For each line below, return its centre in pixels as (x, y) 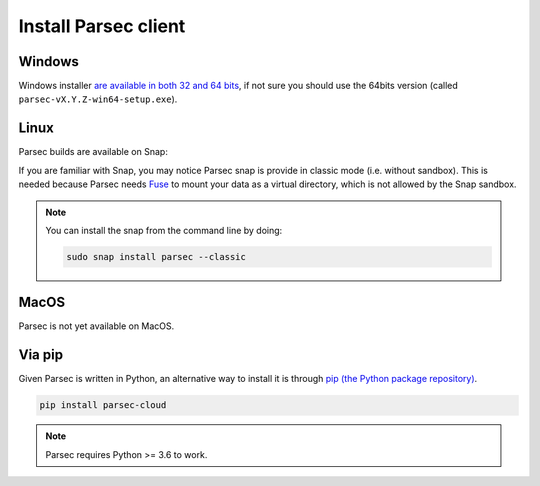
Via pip (41, 355)
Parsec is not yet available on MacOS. (96, 326)
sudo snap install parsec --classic (156, 256)
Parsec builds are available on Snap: (93, 152)
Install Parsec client (102, 26)
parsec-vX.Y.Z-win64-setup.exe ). (98, 99)
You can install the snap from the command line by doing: (164, 230)
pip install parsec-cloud (103, 405)
